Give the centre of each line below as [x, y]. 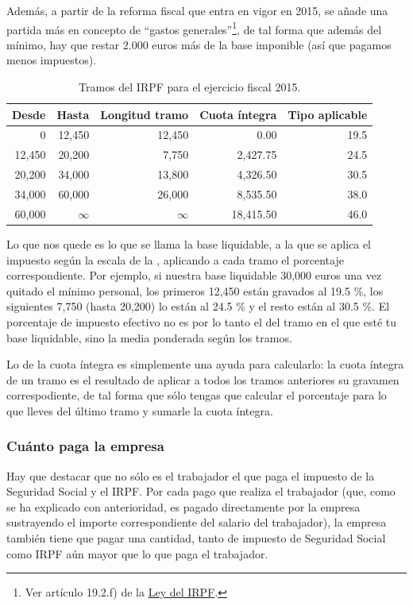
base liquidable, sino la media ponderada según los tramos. [149, 337]
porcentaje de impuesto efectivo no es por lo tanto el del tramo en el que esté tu [202, 321]
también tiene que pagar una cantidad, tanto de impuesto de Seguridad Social [196, 538]
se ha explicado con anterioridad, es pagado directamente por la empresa [183, 506]
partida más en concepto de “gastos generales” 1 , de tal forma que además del [194, 28]
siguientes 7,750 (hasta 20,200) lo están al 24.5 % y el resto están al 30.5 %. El [198, 306]
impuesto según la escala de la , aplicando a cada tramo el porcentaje [175, 259]
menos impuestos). [51, 60]
